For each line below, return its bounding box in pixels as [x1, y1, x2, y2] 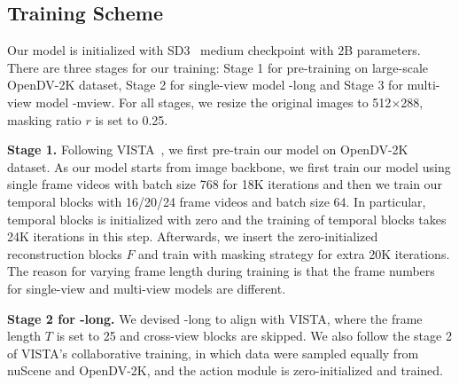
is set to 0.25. [95, 110, 168, 129]
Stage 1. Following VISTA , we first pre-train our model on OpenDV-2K [7, 140, 408, 159]
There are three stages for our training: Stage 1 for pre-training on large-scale [7, 58, 429, 76]
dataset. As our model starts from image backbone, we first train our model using [7, 157, 451, 176]
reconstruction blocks [7, 244, 122, 263]
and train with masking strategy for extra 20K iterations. [138, 244, 450, 263]
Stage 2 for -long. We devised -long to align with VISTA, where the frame [7, 309, 423, 327]
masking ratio [7, 110, 82, 129]
